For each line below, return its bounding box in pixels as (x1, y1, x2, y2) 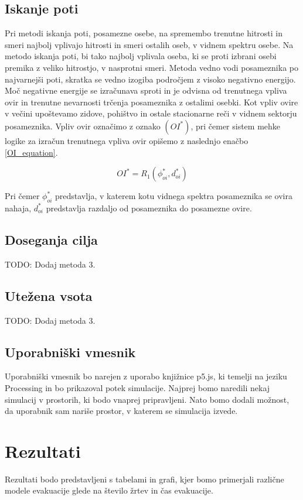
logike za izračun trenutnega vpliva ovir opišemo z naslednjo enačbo (5, 134, 248, 146)
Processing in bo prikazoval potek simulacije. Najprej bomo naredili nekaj (5, 381, 270, 393)
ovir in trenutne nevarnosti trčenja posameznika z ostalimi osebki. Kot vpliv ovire (5, 95, 298, 108)
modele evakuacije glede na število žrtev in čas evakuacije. (5, 484, 213, 496)
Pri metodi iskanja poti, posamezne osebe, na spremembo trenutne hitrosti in (5, 27, 283, 39)
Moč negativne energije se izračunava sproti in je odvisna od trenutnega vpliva (5, 84, 287, 97)
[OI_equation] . (5, 146, 58, 158)
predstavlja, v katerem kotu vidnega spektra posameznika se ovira (55, 190, 292, 202)
